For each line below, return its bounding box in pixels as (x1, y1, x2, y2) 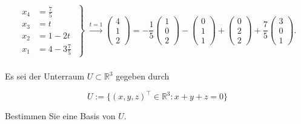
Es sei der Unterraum (5, 70, 85, 82)
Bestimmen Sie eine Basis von (5, 110, 116, 122)
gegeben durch (116, 70, 170, 82)
